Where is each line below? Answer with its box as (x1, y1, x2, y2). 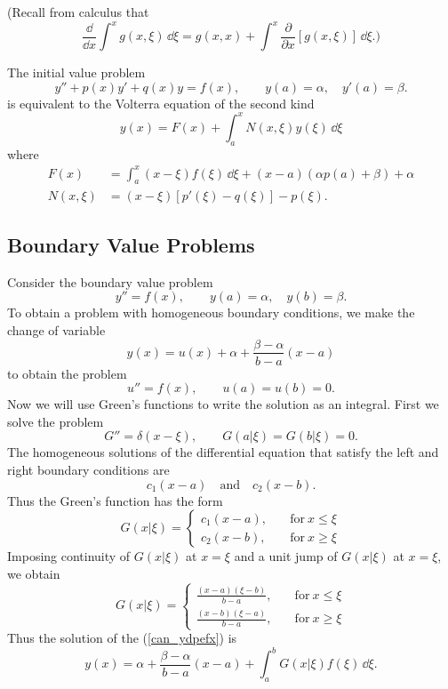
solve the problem (7, 412, 104, 430)
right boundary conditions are (7, 460, 170, 478)
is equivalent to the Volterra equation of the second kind (7, 93, 315, 112)
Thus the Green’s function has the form (7, 491, 223, 509)
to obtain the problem (7, 364, 127, 382)
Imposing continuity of (7, 547, 131, 565)
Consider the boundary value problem (7, 272, 213, 291)
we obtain (7, 564, 60, 582)
